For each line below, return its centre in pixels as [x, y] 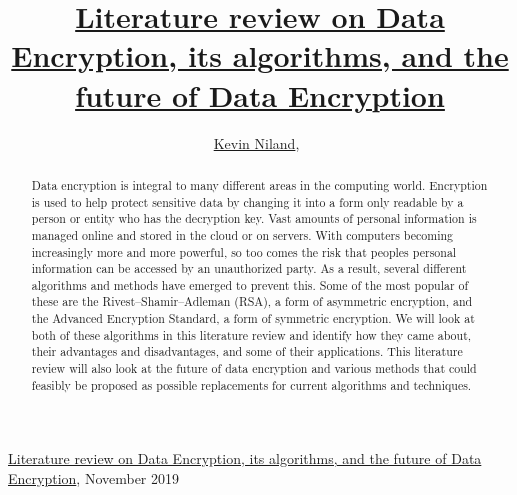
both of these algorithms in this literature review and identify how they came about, [251, 334]
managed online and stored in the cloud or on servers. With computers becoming [242, 234]
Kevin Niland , [256, 142]
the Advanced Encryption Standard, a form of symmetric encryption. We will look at [253, 318]
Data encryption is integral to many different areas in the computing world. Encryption [259, 184]
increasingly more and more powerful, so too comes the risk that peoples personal [244, 251]
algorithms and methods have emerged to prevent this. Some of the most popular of [250, 284]
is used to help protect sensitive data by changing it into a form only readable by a [247, 201]
